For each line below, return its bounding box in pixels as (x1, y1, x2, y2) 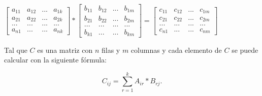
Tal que (4, 44, 27, 55)
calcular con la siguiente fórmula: (4, 54, 107, 65)
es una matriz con (37, 44, 93, 55)
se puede (232, 44, 258, 55)
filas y (101, 44, 120, 55)
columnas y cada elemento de (130, 44, 222, 55)
